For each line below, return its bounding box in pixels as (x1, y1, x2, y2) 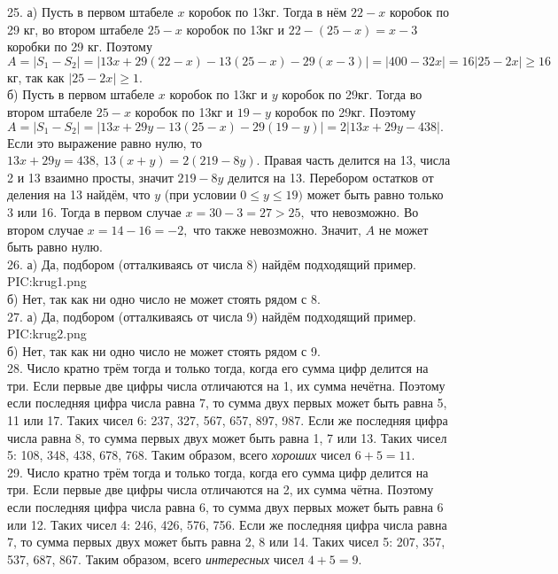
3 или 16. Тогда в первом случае (7, 202, 182, 221)
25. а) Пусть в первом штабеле (7, 3, 174, 20)
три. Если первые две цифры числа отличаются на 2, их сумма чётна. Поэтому (7, 480, 434, 499)
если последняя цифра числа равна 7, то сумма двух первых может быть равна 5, (7, 393, 447, 412)
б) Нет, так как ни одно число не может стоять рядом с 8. (7, 289, 321, 307)
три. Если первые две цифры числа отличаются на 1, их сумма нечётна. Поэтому (7, 376, 446, 394)
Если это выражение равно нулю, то (7, 133, 203, 151)
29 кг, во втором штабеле (7, 19, 144, 38)
